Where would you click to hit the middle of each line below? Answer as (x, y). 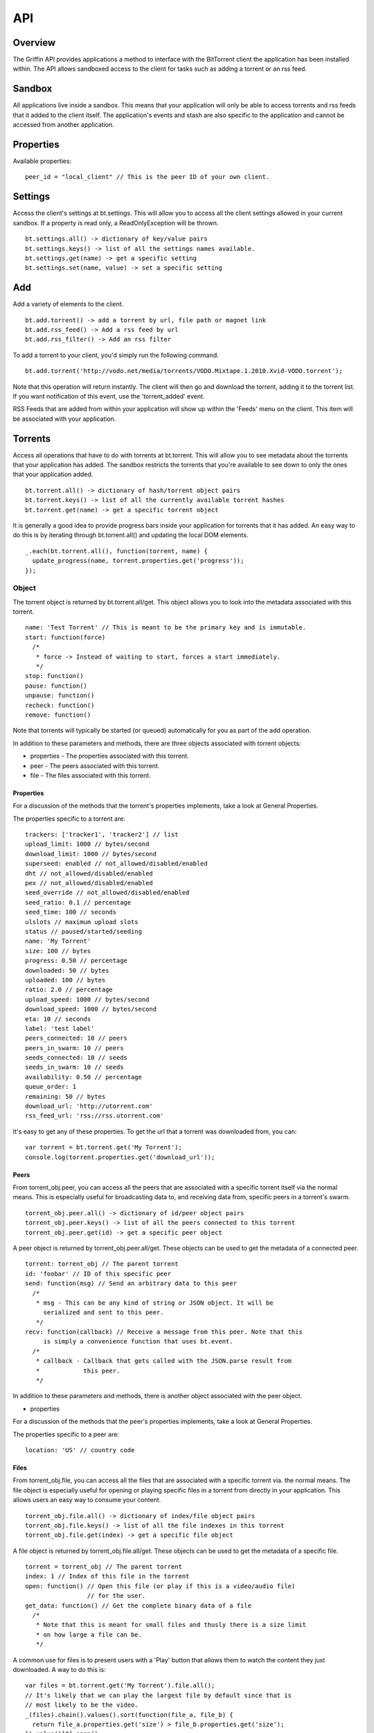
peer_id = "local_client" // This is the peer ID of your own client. (148, 177)
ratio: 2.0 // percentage (69, 990)
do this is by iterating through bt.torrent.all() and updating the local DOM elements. (131, 535)
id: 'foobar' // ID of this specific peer (98, 1273)
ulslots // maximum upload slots (82, 922)
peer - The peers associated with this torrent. (95, 765)
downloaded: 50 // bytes (67, 970)
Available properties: (42, 161)
